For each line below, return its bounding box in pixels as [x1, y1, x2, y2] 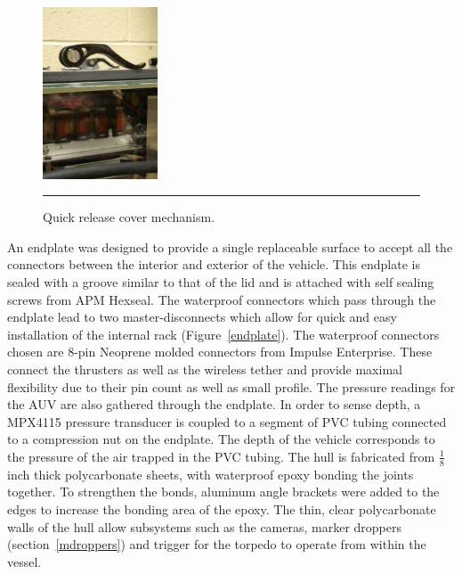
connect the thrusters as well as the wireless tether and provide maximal [7, 359, 402, 378]
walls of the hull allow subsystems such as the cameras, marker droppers [7, 517, 402, 536]
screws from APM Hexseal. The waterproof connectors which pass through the [7, 290, 436, 308]
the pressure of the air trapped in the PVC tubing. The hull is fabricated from [7, 447, 435, 465]
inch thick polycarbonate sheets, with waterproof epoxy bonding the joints [7, 464, 414, 483]
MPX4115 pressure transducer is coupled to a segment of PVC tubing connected [7, 412, 447, 430]
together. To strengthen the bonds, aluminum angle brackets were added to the [7, 482, 440, 501]
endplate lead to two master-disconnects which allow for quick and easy [7, 307, 397, 326]
